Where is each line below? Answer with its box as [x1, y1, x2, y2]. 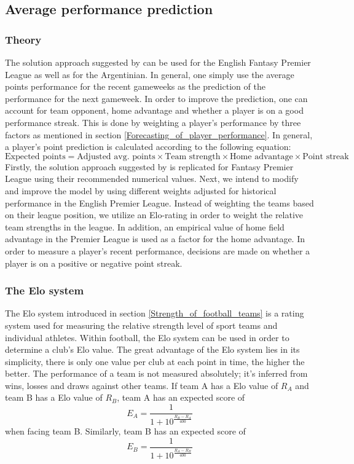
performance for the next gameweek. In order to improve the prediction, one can [5, 92, 308, 104]
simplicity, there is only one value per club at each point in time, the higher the [5, 355, 305, 368]
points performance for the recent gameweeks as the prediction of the [5, 80, 265, 93]
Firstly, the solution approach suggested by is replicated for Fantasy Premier [5, 160, 294, 173]
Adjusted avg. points [77, 152, 155, 161]
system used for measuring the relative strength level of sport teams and [5, 318, 278, 331]
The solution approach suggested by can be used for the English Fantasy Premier [5, 56, 311, 68]
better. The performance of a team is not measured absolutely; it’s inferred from [5, 367, 308, 380]
